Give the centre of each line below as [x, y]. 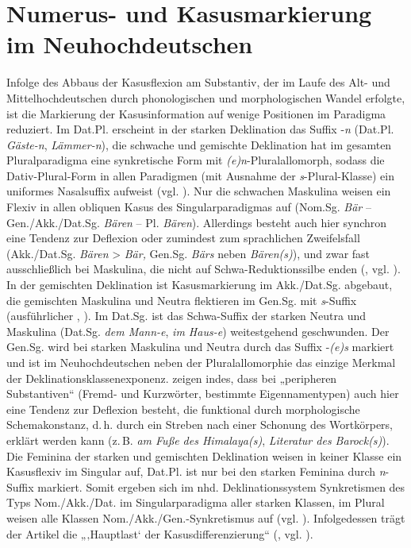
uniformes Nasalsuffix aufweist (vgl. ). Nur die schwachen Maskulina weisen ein [199, 191]
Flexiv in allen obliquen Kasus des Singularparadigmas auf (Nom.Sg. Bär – [189, 207]
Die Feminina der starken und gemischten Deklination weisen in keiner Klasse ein [204, 455]
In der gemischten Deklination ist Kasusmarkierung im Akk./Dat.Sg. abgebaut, [200, 285]
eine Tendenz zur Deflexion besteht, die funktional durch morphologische [183, 409]
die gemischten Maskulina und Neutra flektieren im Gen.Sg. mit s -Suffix [182, 300]
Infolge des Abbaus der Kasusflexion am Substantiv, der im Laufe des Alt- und [198, 82]
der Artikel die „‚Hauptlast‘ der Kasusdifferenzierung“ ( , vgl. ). [160, 533]
